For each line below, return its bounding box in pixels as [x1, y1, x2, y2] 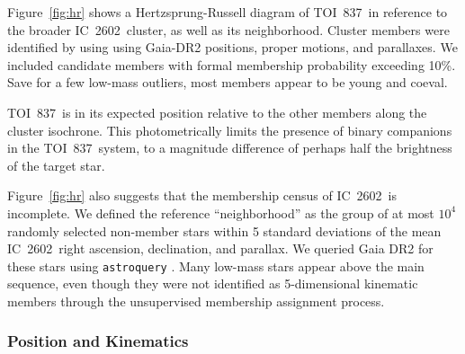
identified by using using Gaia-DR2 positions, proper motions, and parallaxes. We [7, 38, 458, 57]
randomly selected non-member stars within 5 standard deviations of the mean [7, 221, 442, 240]
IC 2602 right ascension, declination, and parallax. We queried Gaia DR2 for [7, 239, 434, 258]
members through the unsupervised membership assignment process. [7, 291, 385, 310]
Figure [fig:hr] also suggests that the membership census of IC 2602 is [7, 186, 397, 205]
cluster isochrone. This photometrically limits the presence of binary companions [7, 120, 452, 139]
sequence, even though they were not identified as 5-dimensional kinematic [7, 274, 418, 293]
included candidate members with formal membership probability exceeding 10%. [7, 55, 456, 74]
